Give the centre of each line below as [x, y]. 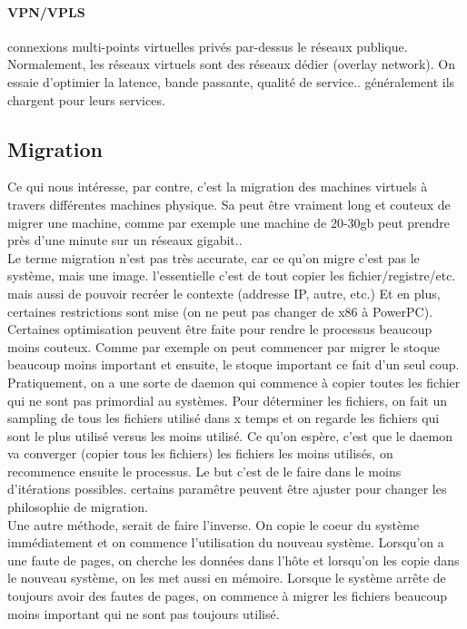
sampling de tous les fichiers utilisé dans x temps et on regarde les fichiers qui [224, 418]
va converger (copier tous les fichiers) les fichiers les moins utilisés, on [200, 453]
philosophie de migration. [78, 507]
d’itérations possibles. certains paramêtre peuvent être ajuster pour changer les [227, 489]
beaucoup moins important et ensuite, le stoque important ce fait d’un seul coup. [233, 364]
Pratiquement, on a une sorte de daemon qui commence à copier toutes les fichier [234, 382]
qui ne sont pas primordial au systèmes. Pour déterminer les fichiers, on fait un [227, 400]
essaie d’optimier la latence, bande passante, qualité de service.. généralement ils [231, 81]
